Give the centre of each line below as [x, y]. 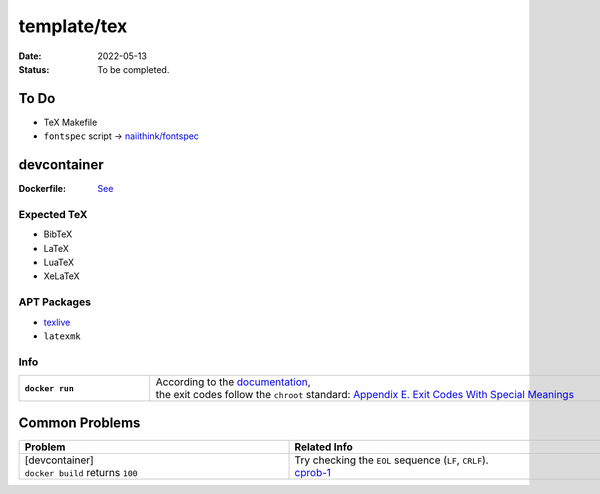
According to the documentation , [233, 382]
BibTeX [58, 234]
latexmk [62, 336]
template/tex [73, 26]
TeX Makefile [70, 122]
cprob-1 [313, 472]
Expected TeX [53, 214]
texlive [57, 322]
